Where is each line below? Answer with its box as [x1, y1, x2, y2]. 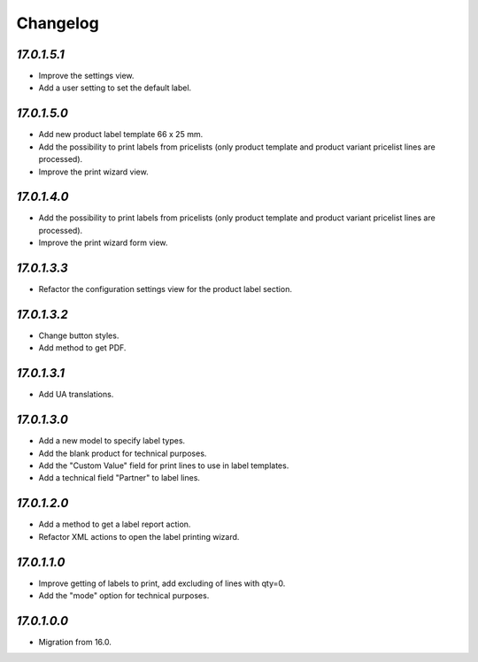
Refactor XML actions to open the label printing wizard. [38, 531, 240, 542]
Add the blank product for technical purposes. [38, 448, 207, 458]
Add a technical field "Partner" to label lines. [38, 473, 201, 483]
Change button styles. [38, 330, 119, 341]
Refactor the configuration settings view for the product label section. [38, 284, 292, 295]
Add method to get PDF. [38, 343, 127, 353]
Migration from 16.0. [38, 636, 112, 647]
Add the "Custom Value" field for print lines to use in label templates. [38, 460, 289, 471]
